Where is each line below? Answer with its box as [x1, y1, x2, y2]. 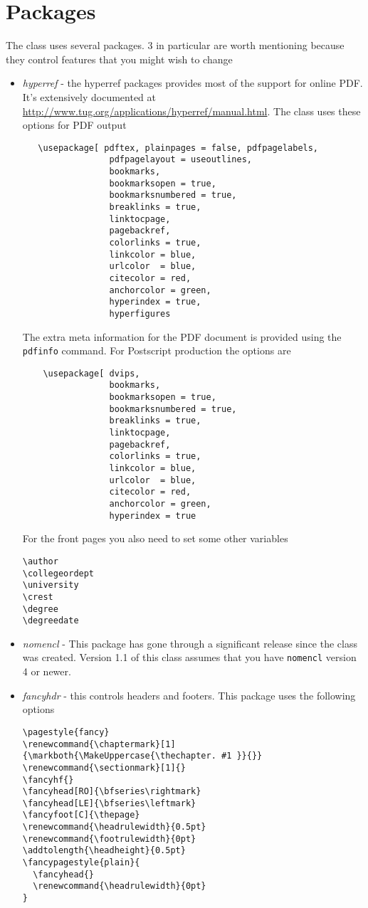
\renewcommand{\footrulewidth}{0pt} [22, 833, 196, 844]
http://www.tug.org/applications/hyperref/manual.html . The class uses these [22, 103, 361, 118]
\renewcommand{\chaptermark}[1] [22, 739, 176, 749]
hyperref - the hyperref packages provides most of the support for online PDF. [22, 75, 363, 90]
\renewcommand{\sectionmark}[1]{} [22, 762, 186, 773]
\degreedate [22, 616, 79, 626]
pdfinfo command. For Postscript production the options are [22, 343, 291, 358]
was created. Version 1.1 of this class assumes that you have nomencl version [22, 650, 357, 665]
